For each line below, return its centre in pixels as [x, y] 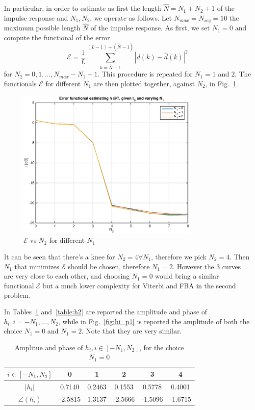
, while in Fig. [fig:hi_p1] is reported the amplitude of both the [154, 321]
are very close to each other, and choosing [67, 276]
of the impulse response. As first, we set [150, 28]
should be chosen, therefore [109, 266]
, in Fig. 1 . [222, 83]
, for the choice [161, 347]
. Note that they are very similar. [132, 331]
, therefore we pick [179, 256]
